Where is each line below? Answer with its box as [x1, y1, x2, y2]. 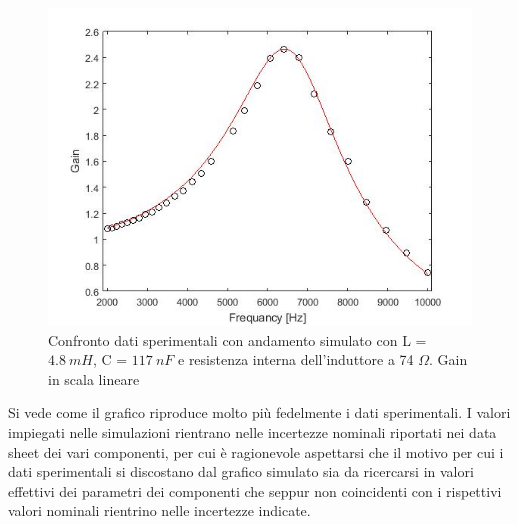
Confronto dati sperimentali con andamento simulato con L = [48, 329, 427, 350]
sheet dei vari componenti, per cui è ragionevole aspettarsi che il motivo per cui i [8, 441, 504, 462]
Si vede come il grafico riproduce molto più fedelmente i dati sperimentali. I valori [8, 402, 511, 423]
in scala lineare [48, 368, 140, 389]
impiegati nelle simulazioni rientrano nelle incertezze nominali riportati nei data [8, 421, 497, 442]
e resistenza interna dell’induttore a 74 [178, 349, 414, 370]
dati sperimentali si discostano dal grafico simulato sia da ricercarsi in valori [8, 461, 474, 482]
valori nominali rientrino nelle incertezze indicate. [8, 500, 311, 521]
